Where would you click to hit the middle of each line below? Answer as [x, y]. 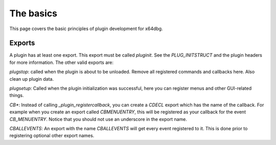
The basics [33, 13]
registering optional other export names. [52, 136]
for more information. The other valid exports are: [62, 62]
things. [17, 95]
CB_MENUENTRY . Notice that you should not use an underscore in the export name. [98, 119]
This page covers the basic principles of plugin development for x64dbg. [86, 29]
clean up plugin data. [31, 79]
